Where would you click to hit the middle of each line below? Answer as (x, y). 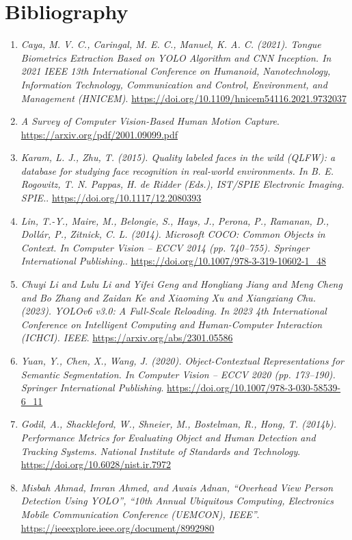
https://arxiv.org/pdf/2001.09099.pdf (99, 134)
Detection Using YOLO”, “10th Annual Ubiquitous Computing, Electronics (177, 501)
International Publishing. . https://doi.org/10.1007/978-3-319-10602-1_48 (174, 261)
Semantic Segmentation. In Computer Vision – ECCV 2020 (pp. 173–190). (178, 374)
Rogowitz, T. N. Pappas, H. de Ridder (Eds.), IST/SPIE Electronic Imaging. (182, 184)
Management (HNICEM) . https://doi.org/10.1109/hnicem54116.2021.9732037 (184, 98)
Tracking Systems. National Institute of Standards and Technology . (161, 451)
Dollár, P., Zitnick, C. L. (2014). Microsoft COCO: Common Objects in (173, 234)
